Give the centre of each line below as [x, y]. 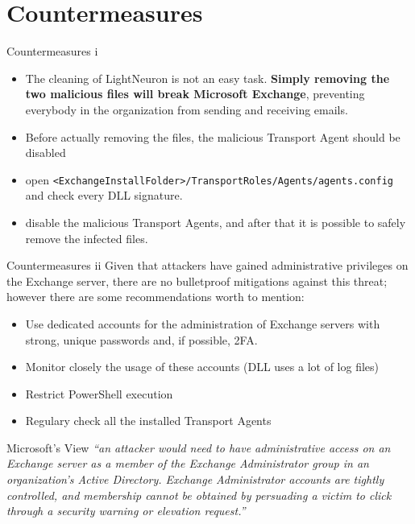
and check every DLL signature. [104, 195]
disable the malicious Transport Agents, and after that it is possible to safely [216, 222]
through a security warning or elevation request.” [126, 511]
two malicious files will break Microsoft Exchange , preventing [195, 94]
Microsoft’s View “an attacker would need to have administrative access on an [199, 447]
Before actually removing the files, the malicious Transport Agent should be [213, 136]
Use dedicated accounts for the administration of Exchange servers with [203, 323]
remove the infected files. [87, 238]
